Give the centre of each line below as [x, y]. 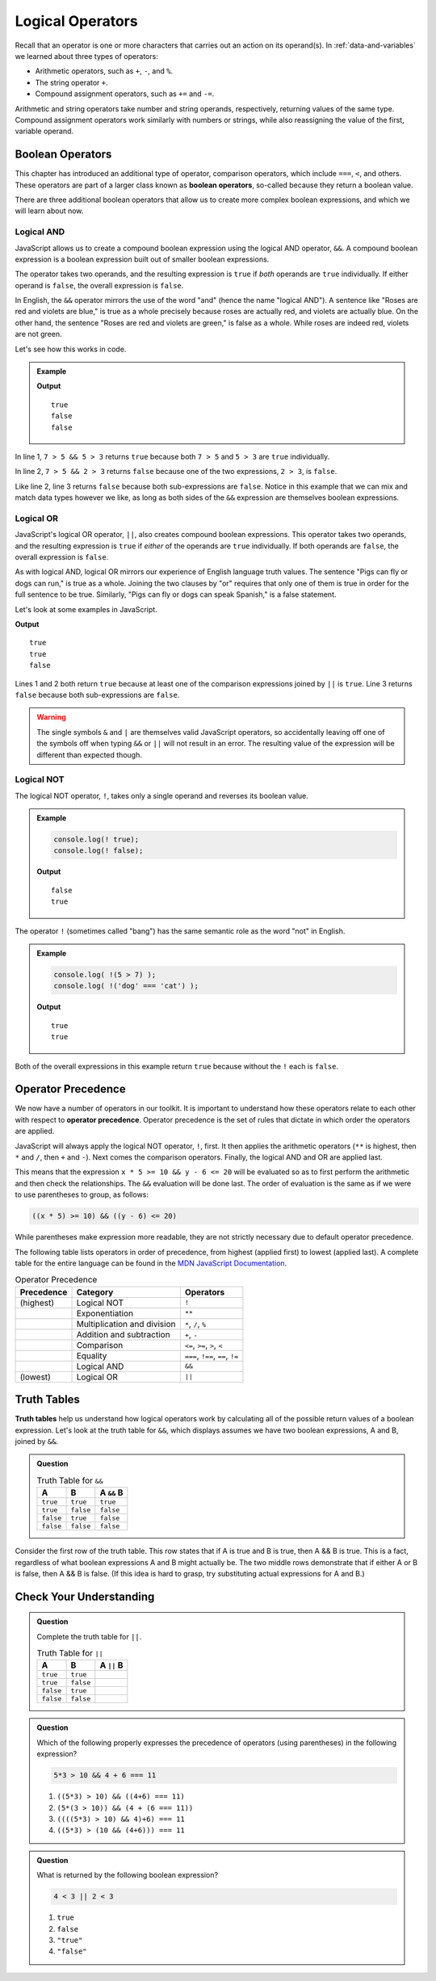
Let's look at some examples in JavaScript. [86, 609]
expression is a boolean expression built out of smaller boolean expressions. [142, 259]
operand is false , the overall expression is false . [99, 285]
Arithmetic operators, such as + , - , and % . [104, 71]
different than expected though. [90, 754]
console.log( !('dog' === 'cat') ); [126, 986]
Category [95, 1292]
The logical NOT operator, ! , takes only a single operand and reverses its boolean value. [161, 795]
